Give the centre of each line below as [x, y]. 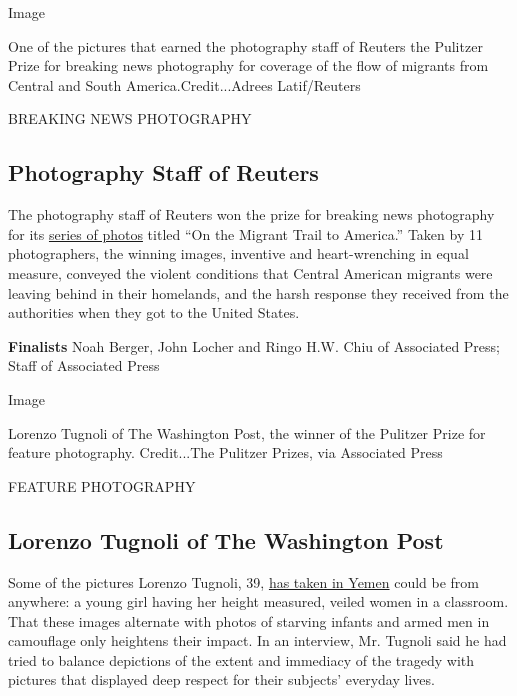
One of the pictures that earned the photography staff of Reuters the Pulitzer [245, 45]
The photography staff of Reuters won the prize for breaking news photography [251, 214]
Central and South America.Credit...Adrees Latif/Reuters [184, 84]
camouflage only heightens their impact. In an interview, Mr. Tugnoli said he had [257, 640]
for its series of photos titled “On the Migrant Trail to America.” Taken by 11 [245, 233]
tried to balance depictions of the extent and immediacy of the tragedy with [241, 659]
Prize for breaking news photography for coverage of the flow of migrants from [248, 65]
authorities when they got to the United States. [154, 312]
